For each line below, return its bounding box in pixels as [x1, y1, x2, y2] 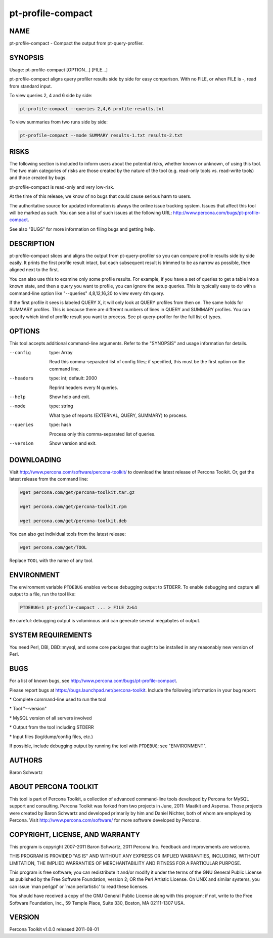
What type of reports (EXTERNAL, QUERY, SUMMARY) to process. [49, 412, 188, 418]
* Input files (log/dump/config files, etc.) [9, 734, 94, 740]
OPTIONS [9, 327, 40, 335]
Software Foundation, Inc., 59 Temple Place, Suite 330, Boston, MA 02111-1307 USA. [9, 900, 185, 906]
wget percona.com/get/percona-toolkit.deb [20, 518, 127, 524]
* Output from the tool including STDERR [9, 724, 94, 731]
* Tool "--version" [9, 706, 47, 712]
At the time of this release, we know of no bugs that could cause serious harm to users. [9, 193, 192, 199]
